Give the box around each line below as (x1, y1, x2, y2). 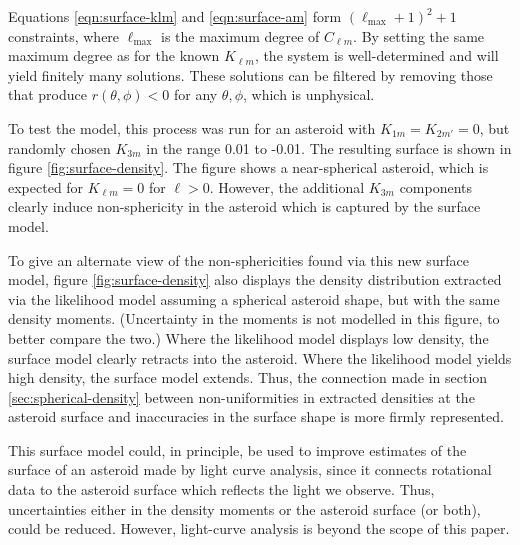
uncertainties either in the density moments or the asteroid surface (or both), (8, 498, 481, 519)
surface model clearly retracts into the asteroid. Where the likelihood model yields (8, 347, 512, 368)
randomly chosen (8, 137, 111, 158)
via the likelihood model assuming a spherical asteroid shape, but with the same (8, 288, 500, 309)
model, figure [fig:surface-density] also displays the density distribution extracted (8, 269, 502, 290)
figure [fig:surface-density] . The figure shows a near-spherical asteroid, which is (8, 157, 489, 178)
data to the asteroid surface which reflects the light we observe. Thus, (8, 479, 435, 500)
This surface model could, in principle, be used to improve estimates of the (8, 439, 467, 460)
